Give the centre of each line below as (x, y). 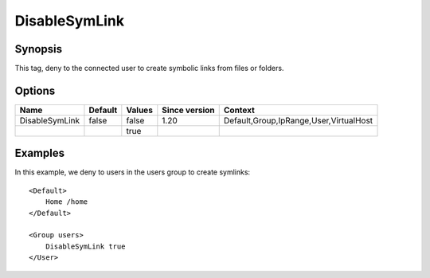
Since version (188, 110)
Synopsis (39, 49)
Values (139, 110)
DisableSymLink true (85, 246)
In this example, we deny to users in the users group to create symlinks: (133, 172)
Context (239, 110)
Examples (40, 153)
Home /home (66, 202)
